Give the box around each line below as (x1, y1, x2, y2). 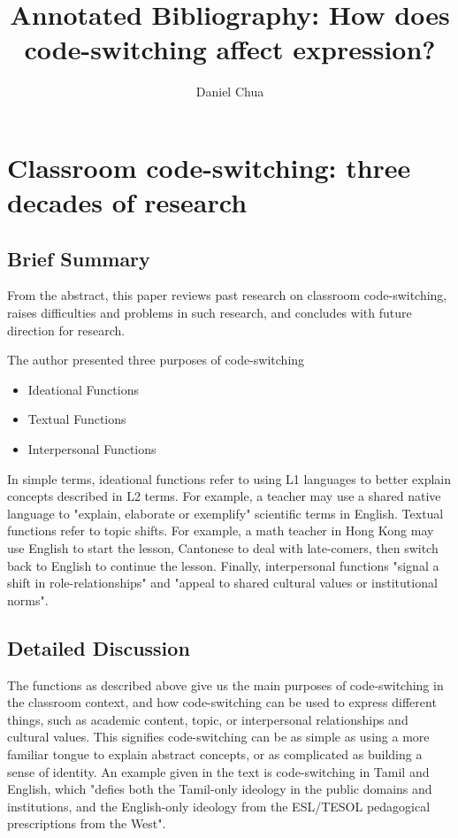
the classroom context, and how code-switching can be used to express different (7, 693, 437, 711)
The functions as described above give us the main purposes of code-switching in (7, 675, 444, 694)
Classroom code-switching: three (7, 149, 411, 185)
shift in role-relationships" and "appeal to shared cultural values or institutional (7, 573, 438, 592)
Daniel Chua (195, 82, 264, 101)
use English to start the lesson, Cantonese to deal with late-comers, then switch (7, 539, 439, 557)
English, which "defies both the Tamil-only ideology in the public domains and (7, 780, 432, 798)
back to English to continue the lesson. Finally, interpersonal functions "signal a (7, 556, 439, 574)
